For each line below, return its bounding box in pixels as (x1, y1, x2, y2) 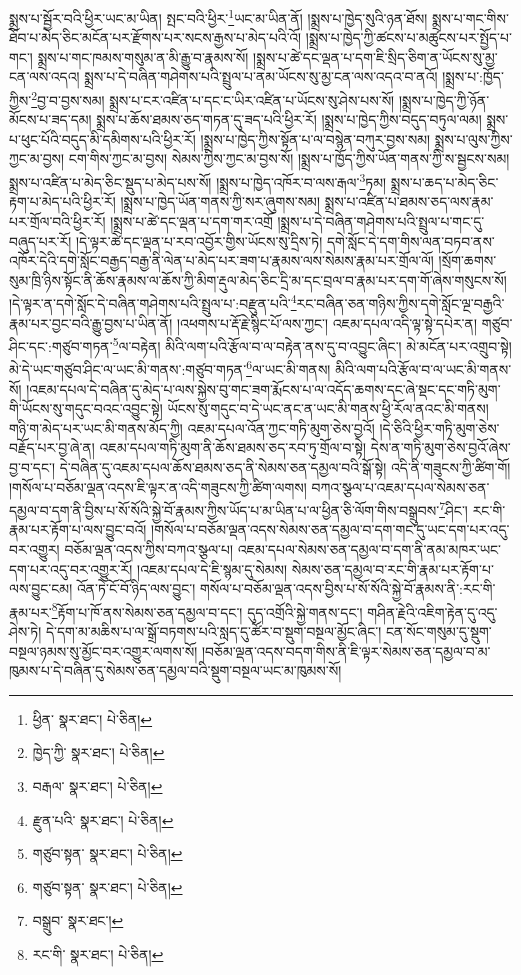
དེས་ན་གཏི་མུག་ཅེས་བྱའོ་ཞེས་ (370, 437, 511, 458)
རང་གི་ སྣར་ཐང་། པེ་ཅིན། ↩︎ (32, 944, 164, 964)
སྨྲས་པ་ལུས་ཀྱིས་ (434, 128, 513, 149)
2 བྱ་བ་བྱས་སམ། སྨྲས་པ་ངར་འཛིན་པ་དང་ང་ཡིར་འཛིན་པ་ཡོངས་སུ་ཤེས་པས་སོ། (31, 87, 395, 110)
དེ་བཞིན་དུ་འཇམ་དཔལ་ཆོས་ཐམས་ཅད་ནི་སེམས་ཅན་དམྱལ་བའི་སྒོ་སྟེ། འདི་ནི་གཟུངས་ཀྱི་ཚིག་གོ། (59, 457, 511, 477)
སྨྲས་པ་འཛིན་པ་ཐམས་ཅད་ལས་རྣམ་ (324, 191, 494, 212)
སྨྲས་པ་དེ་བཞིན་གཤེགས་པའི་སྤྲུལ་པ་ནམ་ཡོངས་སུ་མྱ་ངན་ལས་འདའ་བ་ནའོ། (84, 66, 438, 87)
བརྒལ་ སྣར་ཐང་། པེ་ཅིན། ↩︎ (32, 776, 163, 797)
